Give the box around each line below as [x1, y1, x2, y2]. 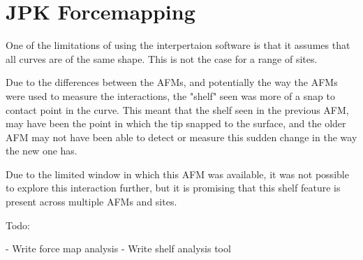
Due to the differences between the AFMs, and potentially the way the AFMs [6, 75, 338, 89]
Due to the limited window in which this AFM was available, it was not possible [6, 166, 349, 181]
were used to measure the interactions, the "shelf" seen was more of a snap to [6, 88, 335, 103]
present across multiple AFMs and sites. [6, 194, 177, 209]
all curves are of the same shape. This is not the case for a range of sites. [6, 51, 318, 66]
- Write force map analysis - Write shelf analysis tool [6, 241, 231, 256]
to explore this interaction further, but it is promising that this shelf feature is [6, 180, 341, 195]
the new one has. [6, 143, 77, 158]
